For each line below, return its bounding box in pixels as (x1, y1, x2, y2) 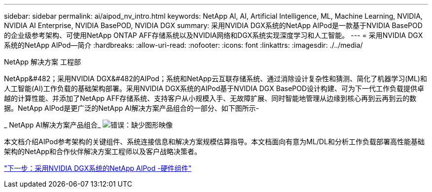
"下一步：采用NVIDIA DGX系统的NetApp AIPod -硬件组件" (4, 164, 192, 172)
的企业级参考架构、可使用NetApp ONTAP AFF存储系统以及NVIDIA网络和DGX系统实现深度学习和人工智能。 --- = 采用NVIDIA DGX (4, 31, 423, 39)
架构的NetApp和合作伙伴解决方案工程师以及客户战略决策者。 (4, 147, 202, 156)
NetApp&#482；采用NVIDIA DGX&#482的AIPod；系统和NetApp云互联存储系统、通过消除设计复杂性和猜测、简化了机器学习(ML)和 (4, 74, 427, 83)
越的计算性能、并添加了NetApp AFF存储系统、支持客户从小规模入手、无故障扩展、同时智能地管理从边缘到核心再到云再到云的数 (4, 94, 417, 102)
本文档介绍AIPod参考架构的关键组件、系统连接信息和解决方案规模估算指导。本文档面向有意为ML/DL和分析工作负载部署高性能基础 (4, 137, 425, 146)
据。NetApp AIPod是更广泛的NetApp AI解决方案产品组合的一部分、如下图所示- (4, 104, 259, 112)
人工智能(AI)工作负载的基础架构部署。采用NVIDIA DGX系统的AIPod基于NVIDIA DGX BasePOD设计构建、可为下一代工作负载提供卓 (4, 84, 425, 93)
